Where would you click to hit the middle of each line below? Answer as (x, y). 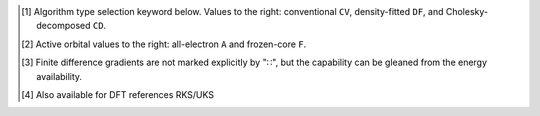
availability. (59, 76)
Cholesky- (467, 11)
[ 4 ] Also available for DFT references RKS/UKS (118, 94)
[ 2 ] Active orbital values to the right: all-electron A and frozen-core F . (164, 44)
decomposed (63, 26)
